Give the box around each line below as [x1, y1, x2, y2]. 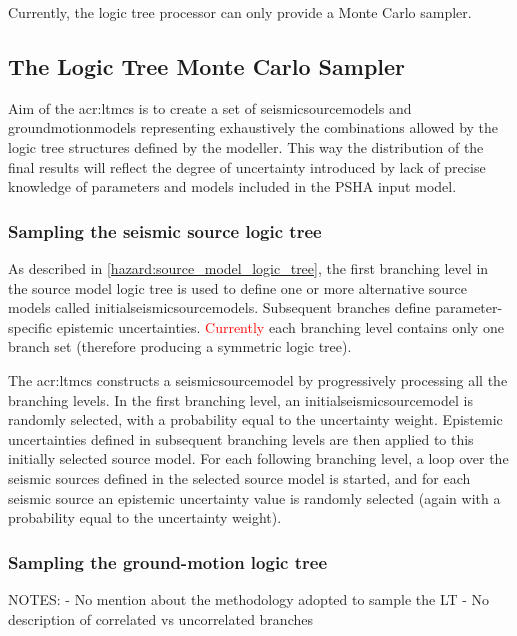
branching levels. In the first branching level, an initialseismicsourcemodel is [8, 389, 473, 410]
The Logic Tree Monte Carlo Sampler [8, 50, 406, 81]
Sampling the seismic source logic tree [8, 218, 322, 243]
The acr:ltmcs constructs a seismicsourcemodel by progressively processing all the [8, 369, 508, 390]
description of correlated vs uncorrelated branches [8, 608, 313, 629]
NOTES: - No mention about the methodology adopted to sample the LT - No [8, 588, 490, 609]
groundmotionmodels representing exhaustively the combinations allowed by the [8, 117, 499, 138]
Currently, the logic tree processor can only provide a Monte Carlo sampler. [8, 2, 472, 22]
